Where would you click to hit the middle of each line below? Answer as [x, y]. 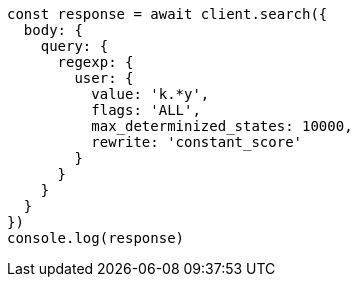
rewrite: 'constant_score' [197, 142]
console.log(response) [96, 238]
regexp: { [95, 62]
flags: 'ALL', [146, 110]
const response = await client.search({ [167, 14]
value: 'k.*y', [150, 94]
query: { [74, 46]
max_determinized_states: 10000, [222, 126]
